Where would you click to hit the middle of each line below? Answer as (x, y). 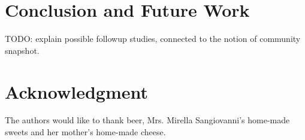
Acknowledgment (76, 91)
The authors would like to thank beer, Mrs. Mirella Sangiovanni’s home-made (147, 120)
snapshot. (22, 50)
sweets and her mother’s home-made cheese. (85, 132)
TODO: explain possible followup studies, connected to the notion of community (153, 39)
